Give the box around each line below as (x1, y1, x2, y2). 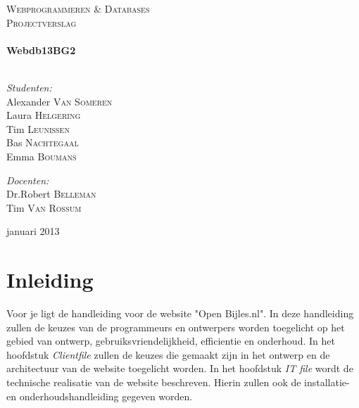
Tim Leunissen (6, 121, 70, 136)
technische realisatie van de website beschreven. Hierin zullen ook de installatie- (6, 375, 350, 389)
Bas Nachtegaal (6, 135, 79, 150)
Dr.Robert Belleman (6, 186, 96, 201)
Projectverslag (6, 15, 77, 30)
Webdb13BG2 (6, 42, 76, 57)
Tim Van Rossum (6, 200, 82, 215)
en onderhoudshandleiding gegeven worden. (6, 388, 193, 403)
